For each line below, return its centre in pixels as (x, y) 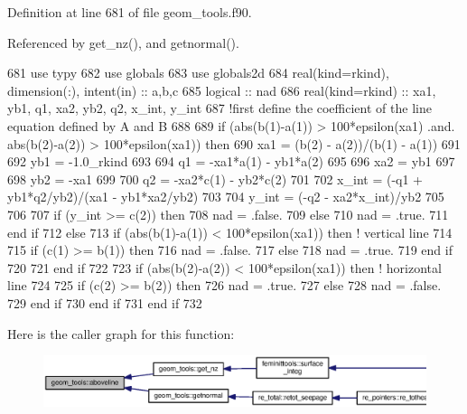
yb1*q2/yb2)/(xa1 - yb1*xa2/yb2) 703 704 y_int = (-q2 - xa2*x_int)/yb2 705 (226, 197)
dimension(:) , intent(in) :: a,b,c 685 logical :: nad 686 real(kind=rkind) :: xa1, (222, 90)
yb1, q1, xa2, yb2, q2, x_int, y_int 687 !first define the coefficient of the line (219, 108)
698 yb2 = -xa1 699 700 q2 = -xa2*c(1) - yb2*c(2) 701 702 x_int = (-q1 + (215, 179)
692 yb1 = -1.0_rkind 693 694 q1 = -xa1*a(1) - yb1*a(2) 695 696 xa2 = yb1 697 (231, 161)
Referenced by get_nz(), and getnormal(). (123, 42)
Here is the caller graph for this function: (121, 333)
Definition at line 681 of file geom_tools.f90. (130, 12)
